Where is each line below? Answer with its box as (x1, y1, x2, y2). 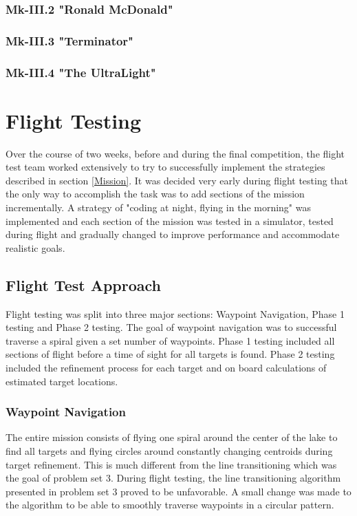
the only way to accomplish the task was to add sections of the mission (6, 186, 305, 201)
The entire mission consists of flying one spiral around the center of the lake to (6, 430, 338, 444)
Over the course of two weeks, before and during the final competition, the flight (6, 146, 345, 160)
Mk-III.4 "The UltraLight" (6, 63, 156, 80)
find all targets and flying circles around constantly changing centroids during (6, 443, 333, 458)
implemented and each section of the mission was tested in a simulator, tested (6, 213, 334, 228)
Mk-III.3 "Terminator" (6, 32, 133, 49)
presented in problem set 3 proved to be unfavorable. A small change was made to (6, 484, 351, 498)
